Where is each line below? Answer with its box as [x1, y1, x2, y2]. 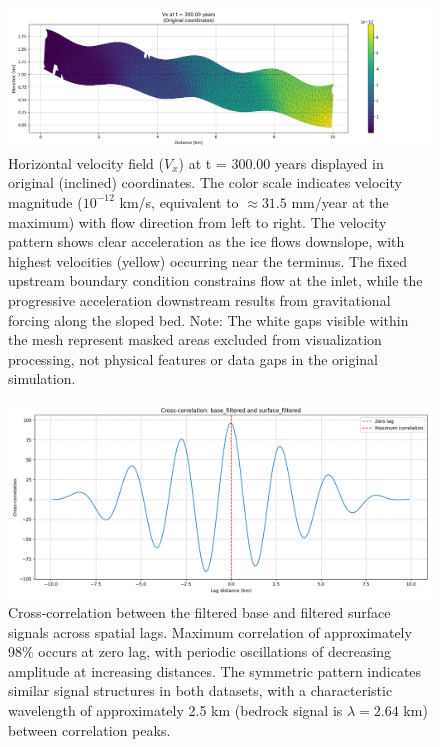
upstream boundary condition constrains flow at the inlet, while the [8, 270, 423, 291]
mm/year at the [291, 191, 389, 212]
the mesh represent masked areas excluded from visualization [8, 329, 382, 350]
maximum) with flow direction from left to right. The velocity [8, 211, 387, 232]
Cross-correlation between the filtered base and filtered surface [8, 601, 391, 622]
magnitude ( [8, 191, 83, 212]
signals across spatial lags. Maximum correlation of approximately [8, 621, 412, 642]
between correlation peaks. [8, 719, 171, 740]
